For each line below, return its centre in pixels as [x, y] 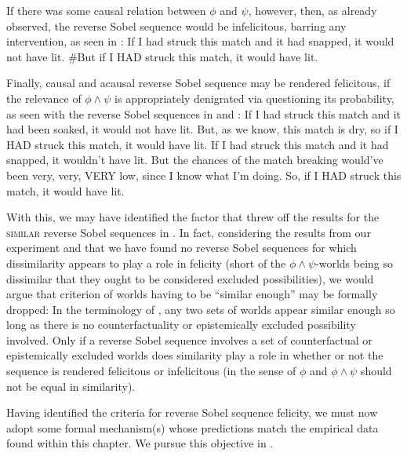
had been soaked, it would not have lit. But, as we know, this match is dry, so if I [202, 129]
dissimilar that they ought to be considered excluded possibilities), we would [190, 278]
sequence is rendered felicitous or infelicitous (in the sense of [151, 371]
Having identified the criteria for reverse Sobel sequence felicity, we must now [192, 412]
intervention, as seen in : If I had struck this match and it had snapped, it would [200, 41]
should [376, 371]
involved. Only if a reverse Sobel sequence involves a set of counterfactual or [189, 339]
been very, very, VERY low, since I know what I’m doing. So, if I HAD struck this [204, 175]
